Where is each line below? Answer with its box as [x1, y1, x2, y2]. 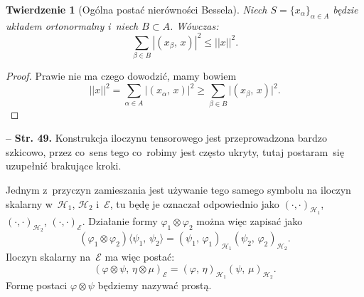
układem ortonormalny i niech [6, 18, 139, 33]
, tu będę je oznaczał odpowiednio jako [109, 196, 279, 211]
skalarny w [6, 196, 53, 211]
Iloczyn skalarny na [6, 249, 91, 264]
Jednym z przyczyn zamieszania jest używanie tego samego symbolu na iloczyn [6, 182, 351, 197]
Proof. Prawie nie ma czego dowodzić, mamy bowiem [6, 68, 237, 83]
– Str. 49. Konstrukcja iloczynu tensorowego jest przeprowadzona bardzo [6, 130, 327, 145]
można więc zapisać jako [196, 213, 303, 228]
